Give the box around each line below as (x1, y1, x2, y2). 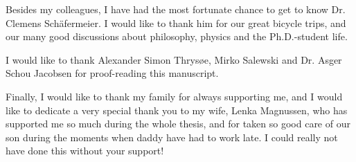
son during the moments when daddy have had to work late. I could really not (6, 129, 338, 144)
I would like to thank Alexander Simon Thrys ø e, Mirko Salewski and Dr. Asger (6, 52, 342, 66)
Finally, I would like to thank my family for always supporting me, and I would (6, 89, 343, 103)
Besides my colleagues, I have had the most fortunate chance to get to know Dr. (6, 2, 346, 16)
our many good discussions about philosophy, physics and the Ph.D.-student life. (6, 29, 348, 44)
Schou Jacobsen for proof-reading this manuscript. (6, 66, 219, 80)
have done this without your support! (6, 143, 164, 158)
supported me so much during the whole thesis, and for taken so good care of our (6, 116, 350, 131)
